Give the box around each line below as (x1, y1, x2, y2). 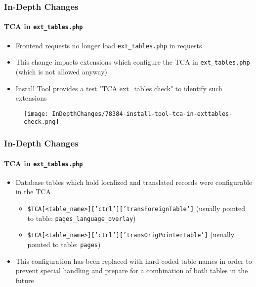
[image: (24, 110, 49, 117)
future (15, 275, 34, 285)
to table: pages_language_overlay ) (27, 213, 136, 223)
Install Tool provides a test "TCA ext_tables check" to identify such (15, 83, 222, 93)
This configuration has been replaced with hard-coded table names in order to (15, 255, 252, 266)
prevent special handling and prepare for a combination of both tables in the (15, 265, 248, 276)
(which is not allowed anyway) (15, 67, 107, 77)
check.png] (24, 118, 59, 126)
